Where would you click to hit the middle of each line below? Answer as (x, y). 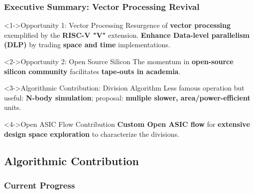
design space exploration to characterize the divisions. (92, 134)
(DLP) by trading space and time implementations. (87, 45)
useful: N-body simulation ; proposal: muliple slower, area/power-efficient (127, 97)
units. (13, 107)
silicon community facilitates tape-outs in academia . (92, 71)
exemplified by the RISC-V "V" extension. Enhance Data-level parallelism (127, 35)
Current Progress (40, 185)
